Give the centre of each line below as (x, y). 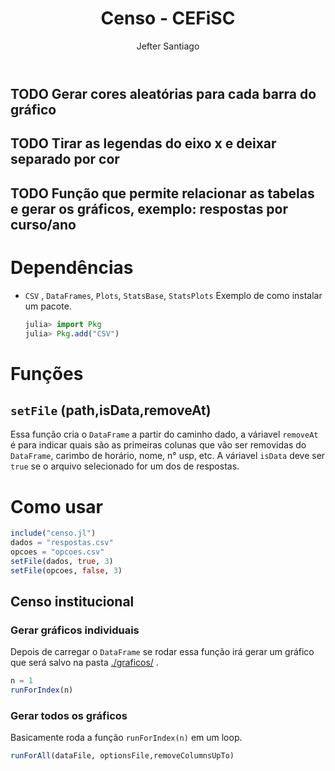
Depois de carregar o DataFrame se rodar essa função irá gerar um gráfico (162, 652)
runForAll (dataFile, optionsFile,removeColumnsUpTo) (122, 756)
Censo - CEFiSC (168, 18)
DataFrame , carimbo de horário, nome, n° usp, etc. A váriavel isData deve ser (168, 456)
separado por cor (65, 159)
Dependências (72, 267)
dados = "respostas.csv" (62, 543)
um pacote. (48, 306)
